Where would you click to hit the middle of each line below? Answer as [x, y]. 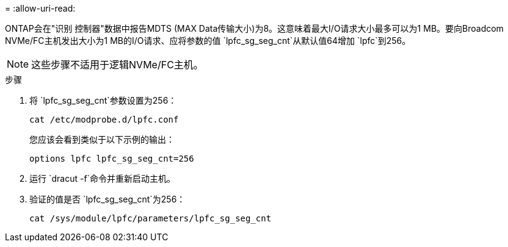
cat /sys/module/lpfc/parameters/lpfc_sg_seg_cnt [151, 218]
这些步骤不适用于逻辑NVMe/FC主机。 [117, 65]
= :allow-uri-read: [40, 8]
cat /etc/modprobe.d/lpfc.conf [104, 120]
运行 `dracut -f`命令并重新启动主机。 [103, 178]
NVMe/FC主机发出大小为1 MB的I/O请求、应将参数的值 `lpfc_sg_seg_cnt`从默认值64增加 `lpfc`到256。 [208, 41]
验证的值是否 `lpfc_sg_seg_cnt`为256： [107, 199]
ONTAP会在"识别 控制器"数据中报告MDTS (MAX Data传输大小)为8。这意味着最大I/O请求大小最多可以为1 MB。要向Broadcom [254, 28]
